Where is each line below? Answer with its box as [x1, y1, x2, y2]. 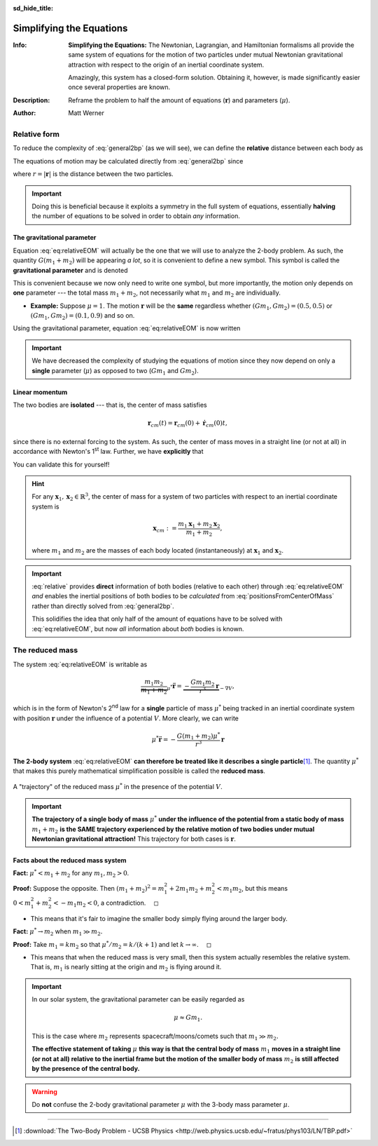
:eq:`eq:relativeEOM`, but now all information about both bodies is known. [31, 624, 244, 633]
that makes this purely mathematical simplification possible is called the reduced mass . [13, 767, 266, 775]
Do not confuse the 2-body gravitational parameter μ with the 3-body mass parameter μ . [31, 1100, 290, 1108]
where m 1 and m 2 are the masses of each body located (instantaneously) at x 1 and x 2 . [31, 546, 283, 556]
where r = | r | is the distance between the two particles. [13, 170, 174, 178]
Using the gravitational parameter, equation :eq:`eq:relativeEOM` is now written [13, 324, 241, 332]
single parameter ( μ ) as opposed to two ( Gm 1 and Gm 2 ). [31, 366, 199, 377]
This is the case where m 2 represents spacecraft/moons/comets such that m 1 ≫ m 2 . [31, 1032, 279, 1041]
